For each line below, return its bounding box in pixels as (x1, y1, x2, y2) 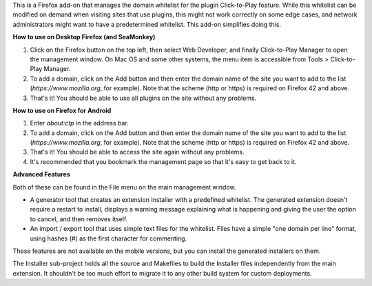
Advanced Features (12, 170, 70, 178)
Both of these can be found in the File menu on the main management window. (12, 183, 236, 191)
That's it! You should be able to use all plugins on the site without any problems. (30, 94, 257, 102)
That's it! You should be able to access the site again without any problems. (30, 148, 245, 156)
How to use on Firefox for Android (12, 106, 112, 114)
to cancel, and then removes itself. (30, 214, 128, 223)
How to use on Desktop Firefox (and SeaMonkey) (12, 33, 156, 41)
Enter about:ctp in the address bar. (30, 119, 129, 127)
